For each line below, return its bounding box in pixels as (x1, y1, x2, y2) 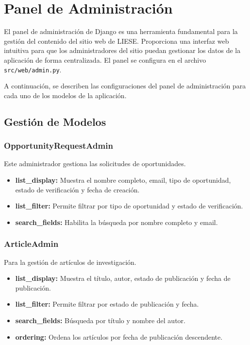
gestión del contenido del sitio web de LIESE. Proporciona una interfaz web (4, 35, 229, 46)
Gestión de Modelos (4, 114, 106, 129)
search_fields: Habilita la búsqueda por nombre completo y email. (15, 217, 218, 227)
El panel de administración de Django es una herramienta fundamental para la (4, 26, 238, 36)
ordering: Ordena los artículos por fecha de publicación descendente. (15, 331, 223, 342)
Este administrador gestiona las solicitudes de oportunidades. (4, 158, 186, 169)
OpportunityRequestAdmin (4, 139, 113, 152)
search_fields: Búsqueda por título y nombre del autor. (15, 315, 185, 325)
